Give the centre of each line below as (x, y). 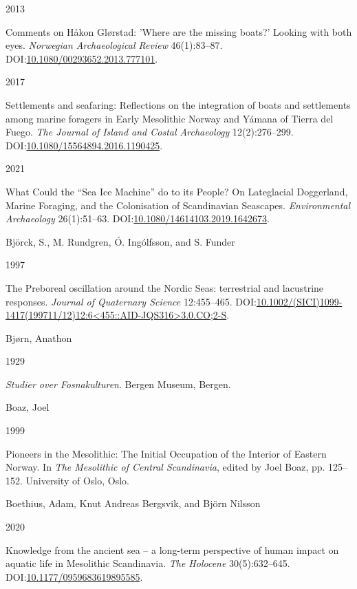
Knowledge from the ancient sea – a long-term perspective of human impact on (172, 549)
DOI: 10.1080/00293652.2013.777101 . (82, 58)
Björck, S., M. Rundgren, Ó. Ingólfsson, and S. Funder (120, 241)
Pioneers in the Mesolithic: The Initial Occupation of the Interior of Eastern (166, 453)
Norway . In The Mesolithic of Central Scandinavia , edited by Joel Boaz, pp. (165, 467)
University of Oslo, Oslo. (77, 480)
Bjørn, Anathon (39, 338)
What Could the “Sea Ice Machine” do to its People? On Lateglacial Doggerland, (177, 191)
